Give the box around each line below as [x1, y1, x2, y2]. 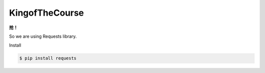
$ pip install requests [19, 55, 77, 61]
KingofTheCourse [9, 7, 84, 18]
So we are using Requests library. [9, 33, 77, 39]
